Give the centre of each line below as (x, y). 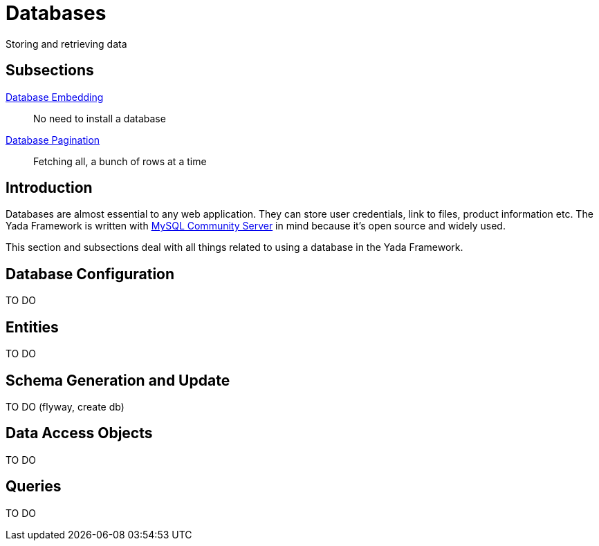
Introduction (49, 188)
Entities (32, 327)
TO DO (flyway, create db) (65, 406)
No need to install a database (100, 118)
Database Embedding (55, 97)
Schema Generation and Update (118, 380)
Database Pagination (53, 140)
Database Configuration (90, 274)
